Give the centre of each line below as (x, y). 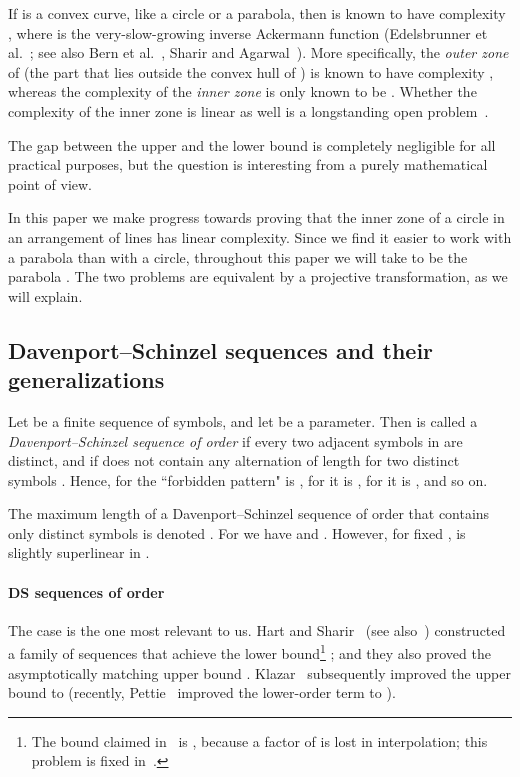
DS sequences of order (86, 591)
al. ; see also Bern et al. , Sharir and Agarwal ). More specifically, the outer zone (258, 52)
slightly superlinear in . (79, 552)
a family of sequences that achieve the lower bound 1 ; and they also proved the (249, 652)
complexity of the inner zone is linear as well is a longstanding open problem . (248, 110)
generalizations (86, 379)
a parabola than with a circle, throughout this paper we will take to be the (238, 256)
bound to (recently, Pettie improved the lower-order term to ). (202, 692)
